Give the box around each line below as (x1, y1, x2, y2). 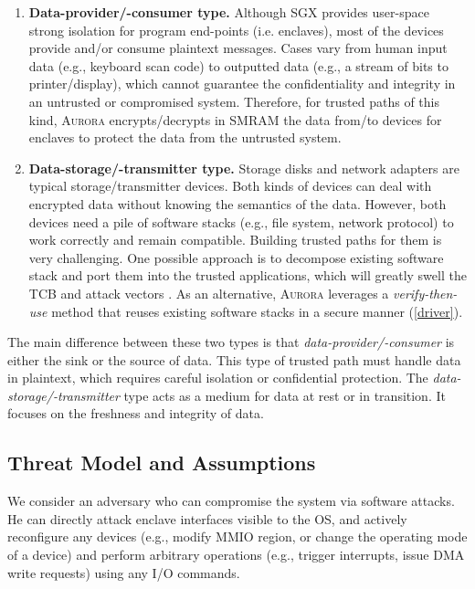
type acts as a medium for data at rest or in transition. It (123, 385, 446, 405)
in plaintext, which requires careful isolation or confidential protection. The (7, 368, 428, 387)
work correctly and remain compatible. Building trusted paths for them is (28, 230, 442, 249)
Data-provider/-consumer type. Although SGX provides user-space (28, 3, 429, 21)
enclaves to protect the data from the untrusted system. (28, 128, 342, 147)
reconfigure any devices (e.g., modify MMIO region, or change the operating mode (7, 527, 468, 546)
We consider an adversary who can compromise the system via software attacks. (7, 491, 455, 510)
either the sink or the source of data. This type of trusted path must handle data (7, 350, 461, 369)
